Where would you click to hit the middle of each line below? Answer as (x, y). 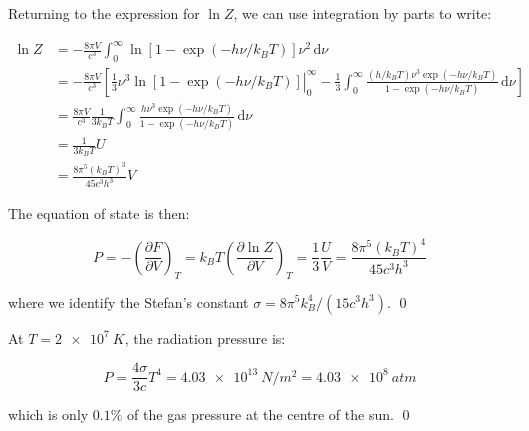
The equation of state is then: (99, 213)
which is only (48, 414)
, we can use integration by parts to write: (362, 13)
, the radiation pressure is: (205, 337)
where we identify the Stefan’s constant (128, 301)
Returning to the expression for (104, 13)
